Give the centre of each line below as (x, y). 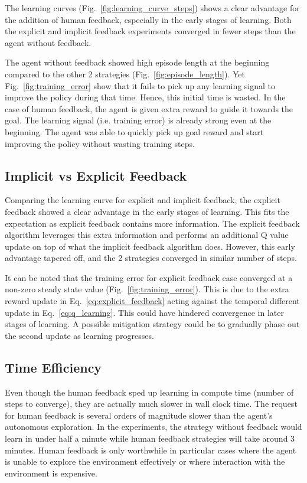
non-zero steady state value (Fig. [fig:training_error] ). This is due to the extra (147, 289)
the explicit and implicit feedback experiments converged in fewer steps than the (150, 31)
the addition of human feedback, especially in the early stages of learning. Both (148, 19)
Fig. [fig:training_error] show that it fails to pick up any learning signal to (140, 85)
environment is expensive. (51, 473)
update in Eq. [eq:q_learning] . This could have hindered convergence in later (144, 312)
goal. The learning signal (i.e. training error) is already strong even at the (138, 120)
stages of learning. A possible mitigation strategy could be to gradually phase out (152, 324)
